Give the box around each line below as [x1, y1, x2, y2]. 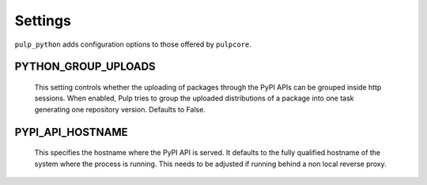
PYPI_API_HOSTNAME [14, 125, 128, 138]
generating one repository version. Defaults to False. [34, 104, 206, 114]
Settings [14, 12, 71, 29]
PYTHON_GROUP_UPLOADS [14, 60, 156, 74]
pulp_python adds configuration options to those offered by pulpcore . [14, 40, 252, 49]
